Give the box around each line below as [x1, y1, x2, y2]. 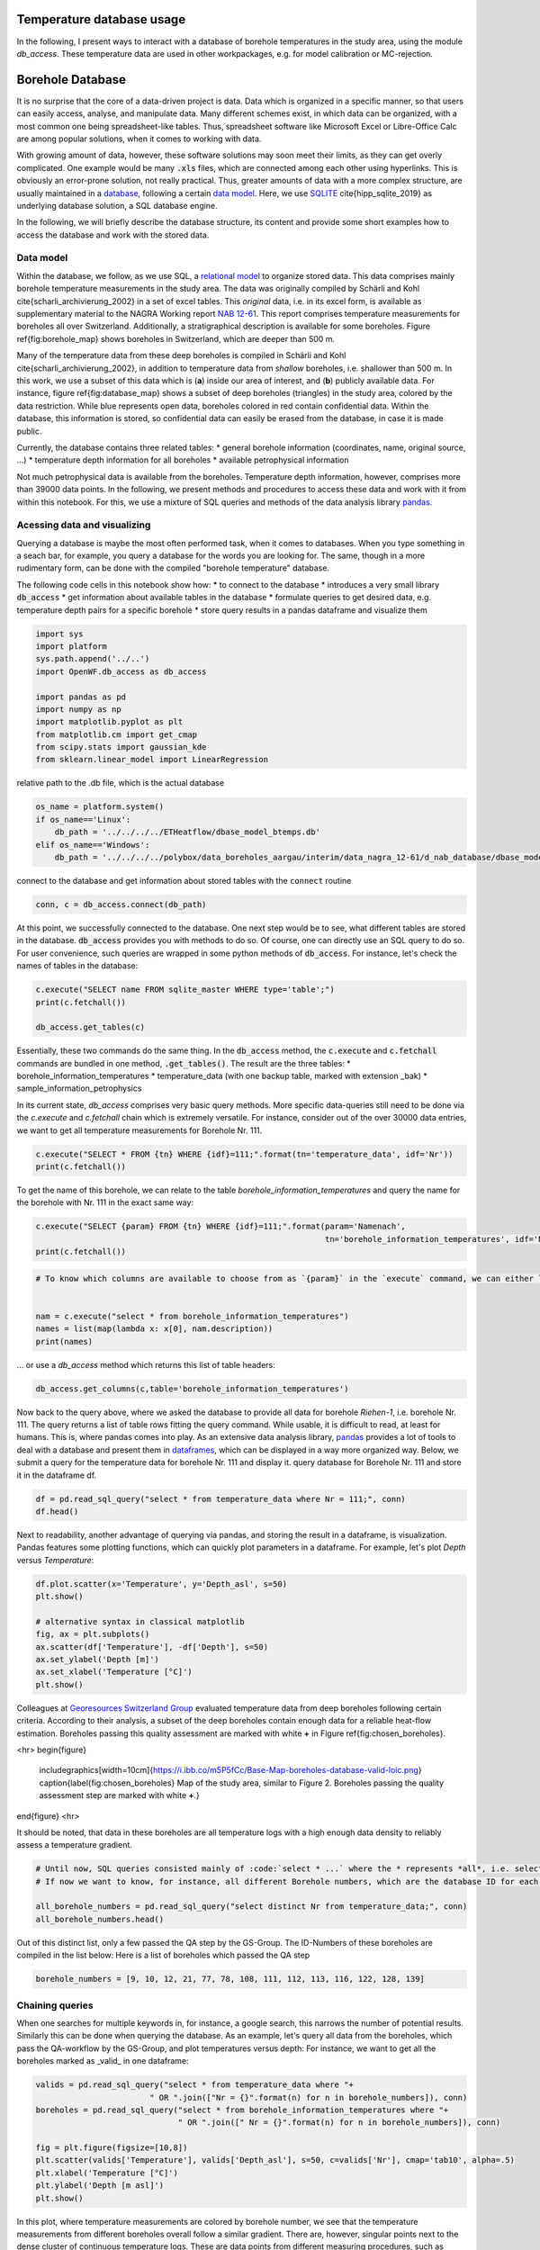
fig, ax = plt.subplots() [35, 1629, 150, 1640]
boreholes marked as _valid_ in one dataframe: [16, 2056, 189, 2066]
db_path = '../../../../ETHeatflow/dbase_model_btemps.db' [54, 827, 321, 837]
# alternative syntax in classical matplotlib [35, 1616, 245, 1626]
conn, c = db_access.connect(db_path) [35, 899, 207, 909]
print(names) [35, 1336, 94, 1346]
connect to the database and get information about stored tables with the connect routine [16, 876, 352, 886]
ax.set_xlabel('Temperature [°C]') [35, 1667, 193, 1678]
